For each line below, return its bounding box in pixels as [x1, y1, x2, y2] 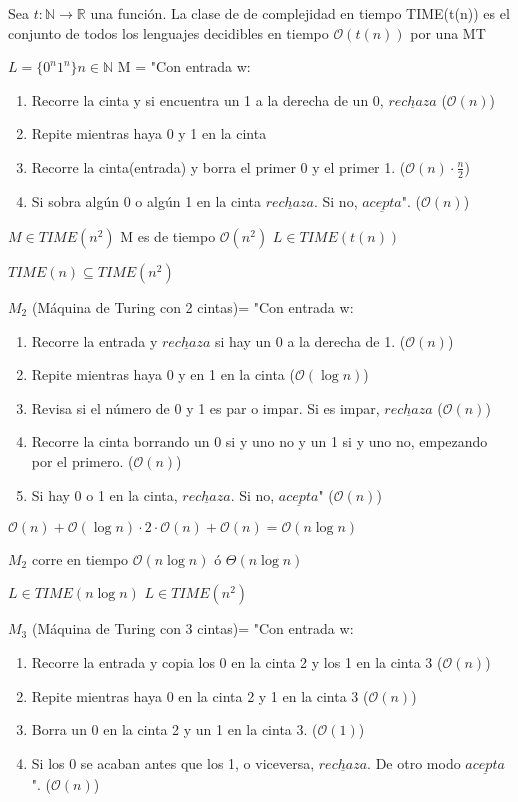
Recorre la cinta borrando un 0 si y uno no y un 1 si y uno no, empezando [31, 431, 488, 452]
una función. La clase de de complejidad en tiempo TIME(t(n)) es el [90, 3, 510, 23]
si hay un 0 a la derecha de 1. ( [214, 330, 406, 351]
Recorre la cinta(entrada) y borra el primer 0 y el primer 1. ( [31, 156, 406, 177]
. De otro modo [367, 752, 461, 773]
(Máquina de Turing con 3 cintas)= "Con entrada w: [31, 618, 354, 639]
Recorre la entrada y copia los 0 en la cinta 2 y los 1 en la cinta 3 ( [31, 651, 443, 672]
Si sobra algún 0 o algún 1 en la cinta [31, 190, 261, 211]
